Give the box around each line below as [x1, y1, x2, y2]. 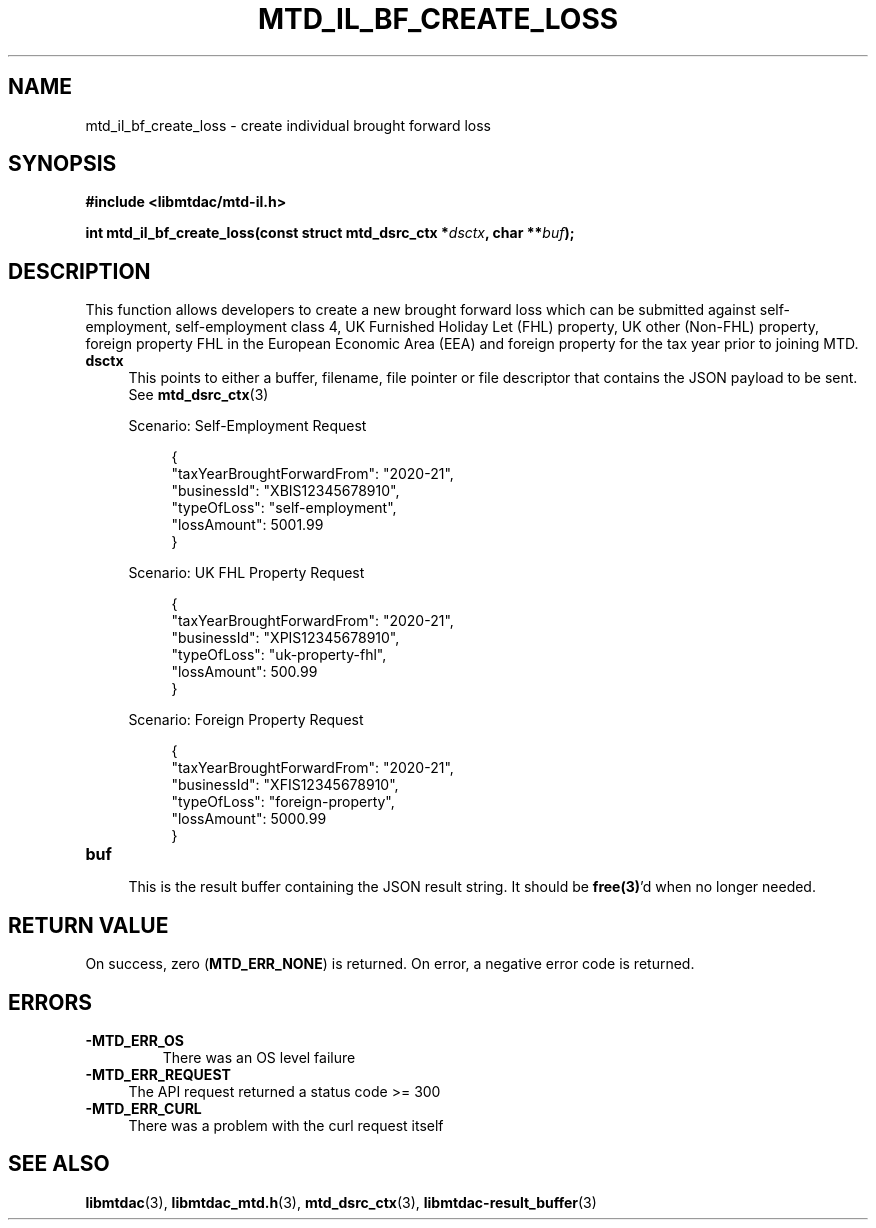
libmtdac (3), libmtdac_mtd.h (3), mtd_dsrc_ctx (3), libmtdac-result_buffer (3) [85, 1193, 597, 1211]
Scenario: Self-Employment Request [128, 417, 367, 435]
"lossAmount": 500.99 [171, 663, 318, 681]
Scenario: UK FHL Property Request [128, 564, 365, 582]
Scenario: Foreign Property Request [128, 711, 364, 729]
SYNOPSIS [8, 151, 117, 177]
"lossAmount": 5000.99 [171, 810, 327, 828]
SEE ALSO [8, 1151, 110, 1177]
